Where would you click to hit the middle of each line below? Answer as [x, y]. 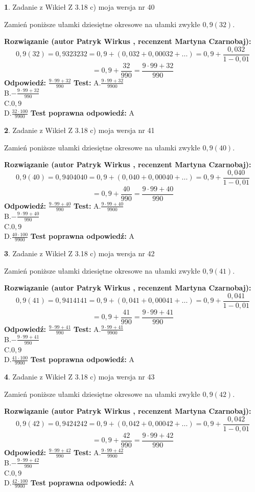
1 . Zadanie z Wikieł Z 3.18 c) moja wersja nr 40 [79, 7]
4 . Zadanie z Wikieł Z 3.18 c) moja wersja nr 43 [79, 376]
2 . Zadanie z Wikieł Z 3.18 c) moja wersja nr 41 [79, 130]
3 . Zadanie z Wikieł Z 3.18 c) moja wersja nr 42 [79, 253]
